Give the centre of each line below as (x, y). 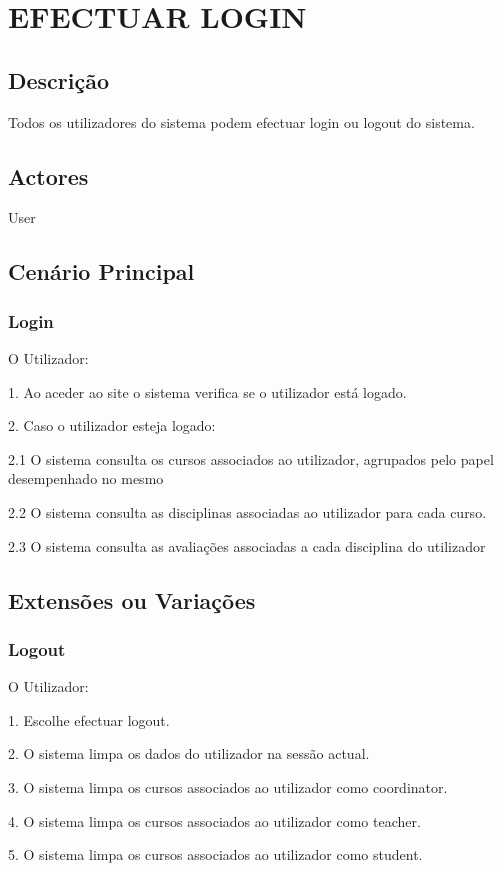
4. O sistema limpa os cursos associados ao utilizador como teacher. (214, 820)
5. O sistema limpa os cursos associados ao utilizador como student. (215, 854)
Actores (48, 175)
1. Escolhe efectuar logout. (89, 719)
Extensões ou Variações (132, 599)
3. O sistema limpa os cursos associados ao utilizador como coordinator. (228, 786)
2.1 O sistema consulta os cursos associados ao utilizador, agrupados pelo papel (251, 458)
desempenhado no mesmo (86, 478)
